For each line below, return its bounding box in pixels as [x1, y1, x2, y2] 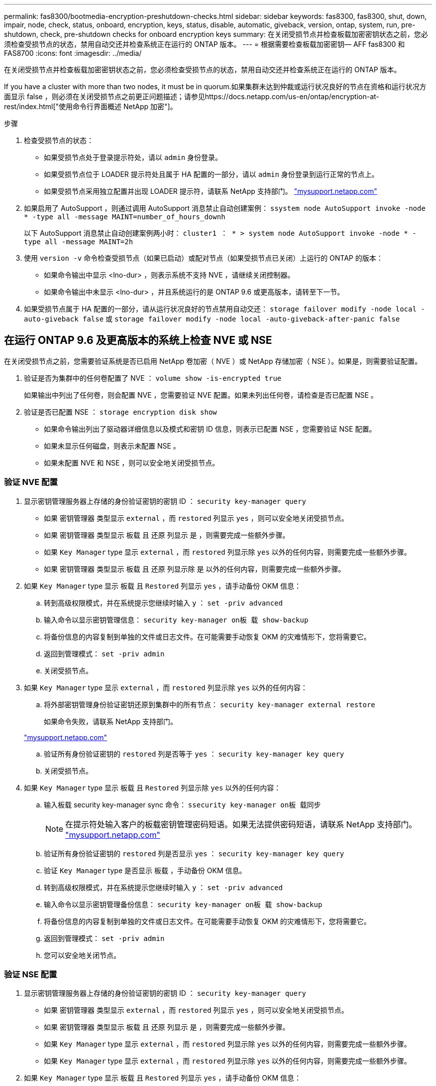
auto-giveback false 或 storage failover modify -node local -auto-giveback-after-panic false [24, 314, 400, 323]
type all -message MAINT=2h [24, 238, 133, 246]
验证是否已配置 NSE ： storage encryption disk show [24, 407, 217, 416]
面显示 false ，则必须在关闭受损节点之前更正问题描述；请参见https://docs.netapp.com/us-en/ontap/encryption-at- [4, 92, 379, 101]
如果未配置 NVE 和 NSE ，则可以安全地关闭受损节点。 [44, 458, 219, 467]
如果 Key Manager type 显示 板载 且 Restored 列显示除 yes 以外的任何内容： [24, 783, 281, 792]
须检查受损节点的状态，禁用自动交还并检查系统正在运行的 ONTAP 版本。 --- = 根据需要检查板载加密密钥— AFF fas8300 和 [4, 40, 405, 48]
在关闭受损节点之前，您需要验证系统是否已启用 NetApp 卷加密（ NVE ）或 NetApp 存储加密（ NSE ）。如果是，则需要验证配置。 [4, 356, 422, 365]
